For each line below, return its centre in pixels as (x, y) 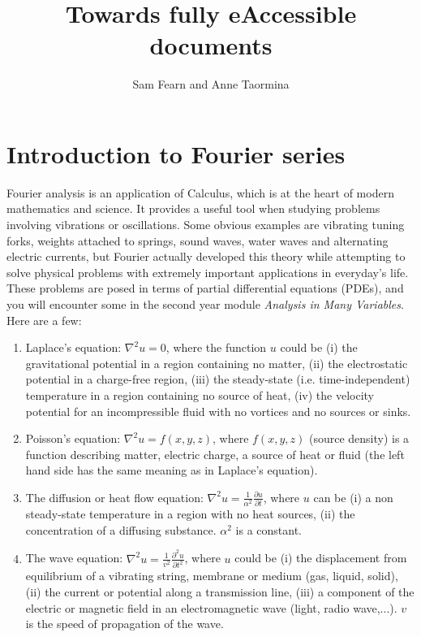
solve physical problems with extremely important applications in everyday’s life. (208, 272)
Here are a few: (44, 320)
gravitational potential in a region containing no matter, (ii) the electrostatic (217, 363)
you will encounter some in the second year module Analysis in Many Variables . (205, 304)
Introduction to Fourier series (176, 153)
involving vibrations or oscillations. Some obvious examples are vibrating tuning (206, 225)
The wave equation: (74, 558)
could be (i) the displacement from (321, 558)
